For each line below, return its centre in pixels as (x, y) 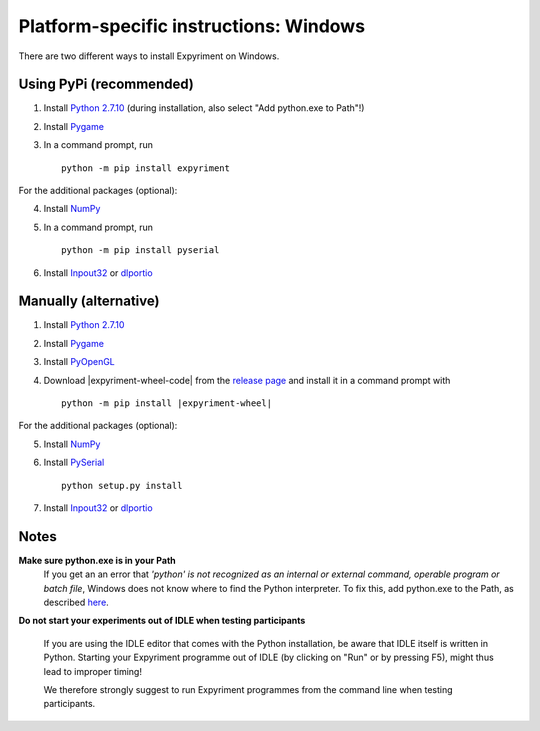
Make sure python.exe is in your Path (97, 560)
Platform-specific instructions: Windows (191, 26)
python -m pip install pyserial (140, 250)
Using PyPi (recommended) (106, 84)
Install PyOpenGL (79, 362)
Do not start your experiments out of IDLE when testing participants (162, 621)
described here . (76, 602)
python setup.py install (122, 485)
